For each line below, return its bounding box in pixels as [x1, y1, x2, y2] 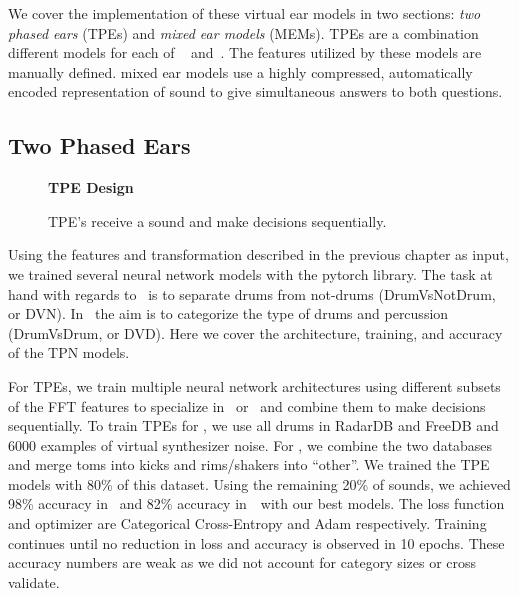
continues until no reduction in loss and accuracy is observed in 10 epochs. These [8, 532, 505, 553]
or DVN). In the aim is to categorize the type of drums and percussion [8, 303, 449, 324]
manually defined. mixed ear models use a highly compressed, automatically [8, 61, 473, 82]
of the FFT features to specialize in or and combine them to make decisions [8, 395, 486, 416]
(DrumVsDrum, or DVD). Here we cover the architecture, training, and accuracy [8, 322, 503, 343]
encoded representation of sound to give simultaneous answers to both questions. [8, 81, 503, 102]
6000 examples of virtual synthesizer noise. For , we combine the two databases [8, 434, 493, 455]
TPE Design [48, 177, 134, 198]
